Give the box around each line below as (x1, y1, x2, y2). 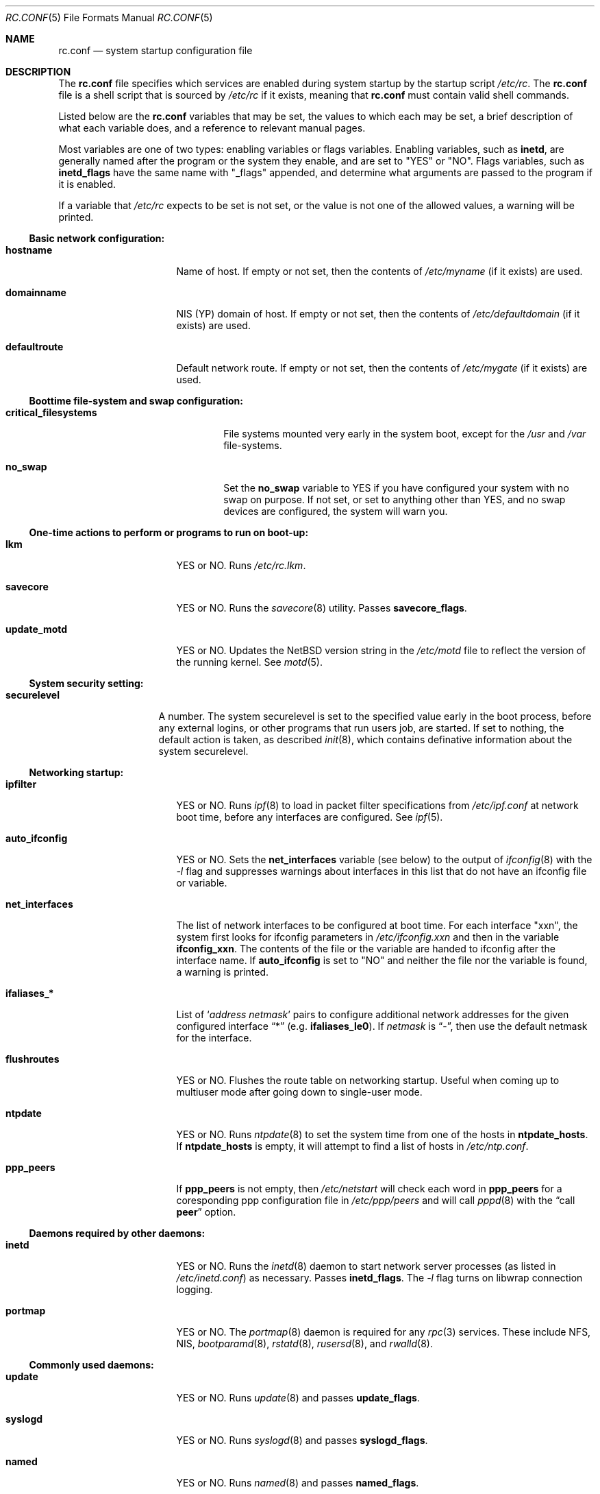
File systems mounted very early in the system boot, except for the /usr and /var (223, 428, 586, 439)
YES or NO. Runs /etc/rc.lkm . (176, 559, 306, 571)
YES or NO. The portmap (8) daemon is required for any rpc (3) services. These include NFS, (176, 1326, 591, 1338)
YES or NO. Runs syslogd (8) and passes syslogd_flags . (176, 1434, 428, 1446)
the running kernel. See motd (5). (176, 656, 323, 668)
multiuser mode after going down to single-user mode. (176, 1086, 423, 1098)
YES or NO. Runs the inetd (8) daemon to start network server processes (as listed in (176, 1260, 556, 1272)
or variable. (176, 877, 227, 889)
